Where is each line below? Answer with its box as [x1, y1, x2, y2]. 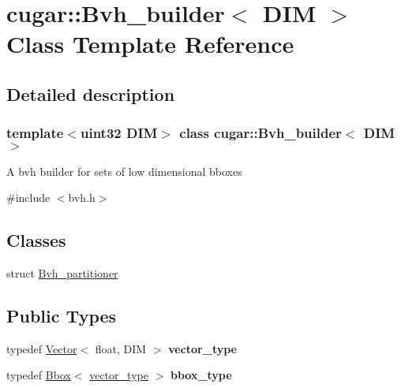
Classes [6, 228, 66, 252]
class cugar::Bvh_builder [179, 123, 342, 143]
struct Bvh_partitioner [6, 264, 118, 281]
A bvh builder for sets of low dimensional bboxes [6, 162, 242, 179]
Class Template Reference [6, 28, 294, 60]
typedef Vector [6, 340, 77, 356]
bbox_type [170, 367, 232, 383]
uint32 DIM [80, 123, 158, 143]
